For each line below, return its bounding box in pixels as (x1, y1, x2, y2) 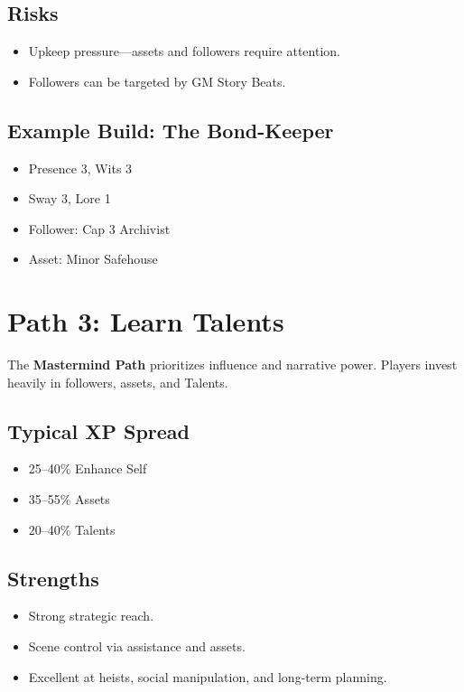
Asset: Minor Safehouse (28, 249, 158, 268)
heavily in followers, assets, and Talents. (7, 372, 228, 391)
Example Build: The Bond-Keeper (7, 116, 334, 144)
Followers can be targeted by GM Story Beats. (28, 71, 286, 90)
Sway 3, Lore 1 (28, 189, 111, 208)
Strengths (7, 564, 99, 592)
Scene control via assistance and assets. (28, 637, 246, 656)
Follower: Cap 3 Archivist (28, 219, 171, 238)
